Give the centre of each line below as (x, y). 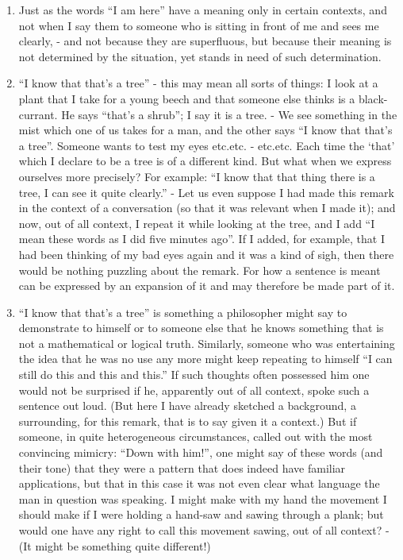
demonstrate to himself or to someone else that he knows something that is (201, 328)
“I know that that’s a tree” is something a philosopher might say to (183, 312)
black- (373, 98)
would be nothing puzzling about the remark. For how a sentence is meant (200, 270)
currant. (38, 114)
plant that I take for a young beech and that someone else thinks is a (187, 98)
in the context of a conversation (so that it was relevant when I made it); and (207, 208)
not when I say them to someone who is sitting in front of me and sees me (199, 25)
